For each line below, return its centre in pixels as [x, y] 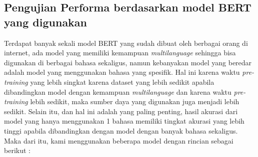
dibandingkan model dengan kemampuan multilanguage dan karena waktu [118, 91]
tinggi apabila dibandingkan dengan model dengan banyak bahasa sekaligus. [121, 130]
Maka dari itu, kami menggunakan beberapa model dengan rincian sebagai [119, 140]
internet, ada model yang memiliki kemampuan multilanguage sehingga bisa [120, 53]
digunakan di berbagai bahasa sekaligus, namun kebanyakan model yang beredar [128, 62]
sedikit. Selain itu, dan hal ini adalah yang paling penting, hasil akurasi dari [121, 111]
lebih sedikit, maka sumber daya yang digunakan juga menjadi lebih [135, 101]
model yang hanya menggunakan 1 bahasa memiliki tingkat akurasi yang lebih [124, 121]
